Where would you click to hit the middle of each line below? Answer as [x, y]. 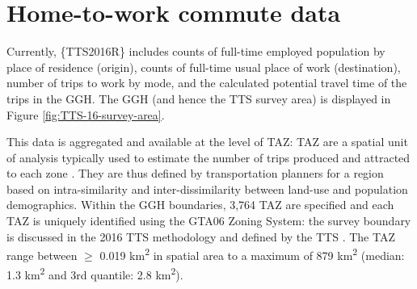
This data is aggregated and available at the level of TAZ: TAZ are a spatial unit [207, 142]
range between [42, 255]
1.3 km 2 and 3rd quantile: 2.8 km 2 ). [95, 273]
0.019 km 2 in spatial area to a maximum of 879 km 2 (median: [252, 254]
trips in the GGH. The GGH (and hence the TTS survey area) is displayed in [199, 98]
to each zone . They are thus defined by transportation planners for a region [195, 173]
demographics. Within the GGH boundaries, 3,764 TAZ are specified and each [200, 205]
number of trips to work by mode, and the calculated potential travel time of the [207, 83]
